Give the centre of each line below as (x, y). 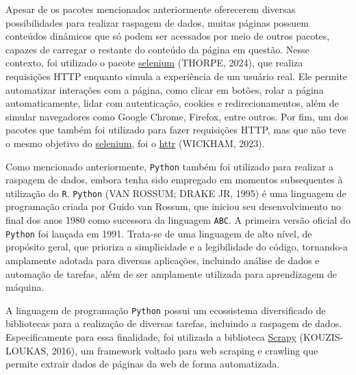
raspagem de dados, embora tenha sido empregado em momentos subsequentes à (174, 180)
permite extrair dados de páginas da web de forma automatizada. (143, 364)
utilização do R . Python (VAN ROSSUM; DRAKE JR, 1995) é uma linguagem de (176, 193)
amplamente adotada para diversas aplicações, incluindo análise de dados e (163, 260)
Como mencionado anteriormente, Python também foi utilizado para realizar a (170, 166)
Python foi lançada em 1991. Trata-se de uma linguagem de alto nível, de (159, 233)
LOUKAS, (27, 350)
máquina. (25, 287)
